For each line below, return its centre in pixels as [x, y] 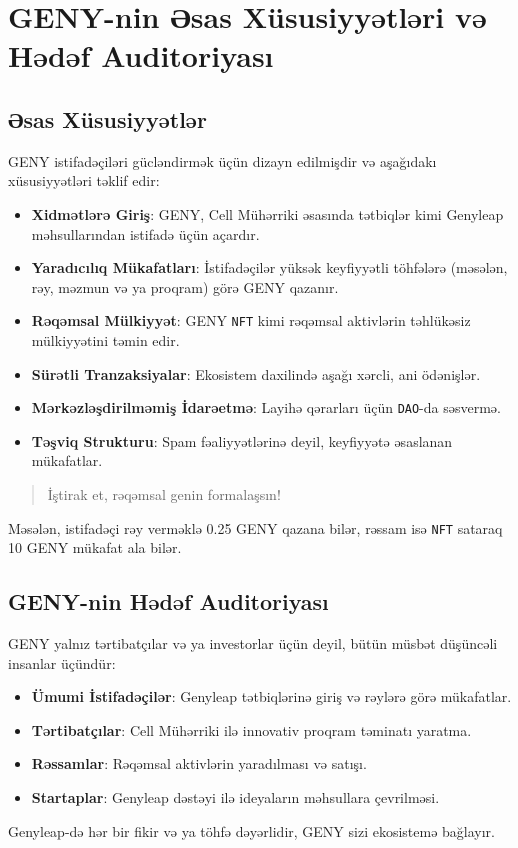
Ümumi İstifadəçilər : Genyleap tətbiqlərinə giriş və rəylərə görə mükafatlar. [271, 696]
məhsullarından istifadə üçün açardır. [145, 233]
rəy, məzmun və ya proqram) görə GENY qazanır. [185, 286]
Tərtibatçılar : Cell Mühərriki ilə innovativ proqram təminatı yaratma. [251, 729]
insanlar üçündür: [62, 662]
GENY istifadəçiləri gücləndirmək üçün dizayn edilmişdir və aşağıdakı [222, 160]
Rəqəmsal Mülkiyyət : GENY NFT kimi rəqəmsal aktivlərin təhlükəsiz [251, 320]
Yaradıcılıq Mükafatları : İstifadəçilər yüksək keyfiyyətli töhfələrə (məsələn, [269, 267]
